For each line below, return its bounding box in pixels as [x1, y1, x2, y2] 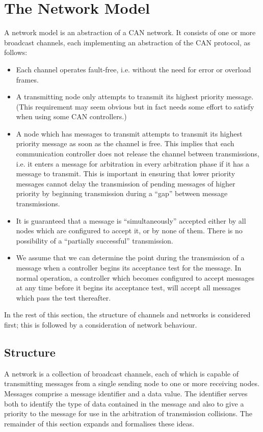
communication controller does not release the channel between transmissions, [16, 148, 259, 159]
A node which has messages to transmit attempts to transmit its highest [16, 128, 243, 139]
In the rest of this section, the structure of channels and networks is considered [4, 309, 251, 320]
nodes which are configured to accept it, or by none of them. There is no [16, 225, 243, 236]
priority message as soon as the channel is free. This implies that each [16, 138, 234, 149]
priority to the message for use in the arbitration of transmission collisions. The [4, 408, 252, 419]
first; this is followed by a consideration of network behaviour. [4, 319, 197, 330]
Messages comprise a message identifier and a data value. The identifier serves [4, 388, 248, 398]
